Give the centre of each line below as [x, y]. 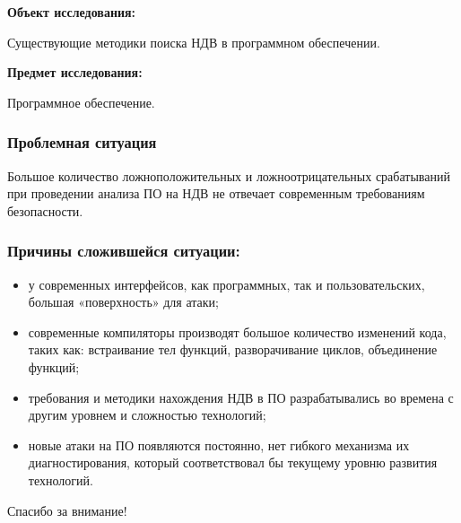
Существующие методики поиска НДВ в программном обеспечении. [194, 42]
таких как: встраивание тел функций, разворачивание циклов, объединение [233, 349]
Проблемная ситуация [82, 142]
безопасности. [45, 210]
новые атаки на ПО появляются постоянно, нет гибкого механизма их [219, 445]
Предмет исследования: [75, 72]
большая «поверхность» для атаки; [123, 302]
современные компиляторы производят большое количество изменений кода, [237, 331]
